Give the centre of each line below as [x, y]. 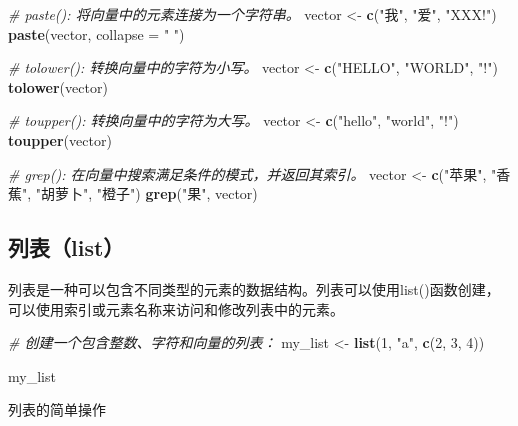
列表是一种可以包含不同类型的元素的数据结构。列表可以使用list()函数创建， [254, 288]
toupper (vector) [60, 139]
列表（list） [66, 247]
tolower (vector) [58, 86]
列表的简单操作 [57, 409]
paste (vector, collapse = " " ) [96, 33]
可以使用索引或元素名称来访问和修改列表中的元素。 [176, 308]
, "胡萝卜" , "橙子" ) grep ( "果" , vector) [142, 193]
